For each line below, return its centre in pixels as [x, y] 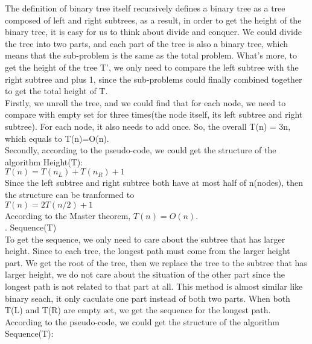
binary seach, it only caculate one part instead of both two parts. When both [148, 298]
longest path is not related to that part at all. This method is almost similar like [154, 286]
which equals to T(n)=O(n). [57, 138]
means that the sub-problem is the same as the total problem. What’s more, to [151, 55]
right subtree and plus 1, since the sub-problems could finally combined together [154, 79]
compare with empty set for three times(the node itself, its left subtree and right [154, 114]
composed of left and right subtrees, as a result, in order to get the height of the [153, 20]
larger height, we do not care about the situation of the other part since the [145, 274]
